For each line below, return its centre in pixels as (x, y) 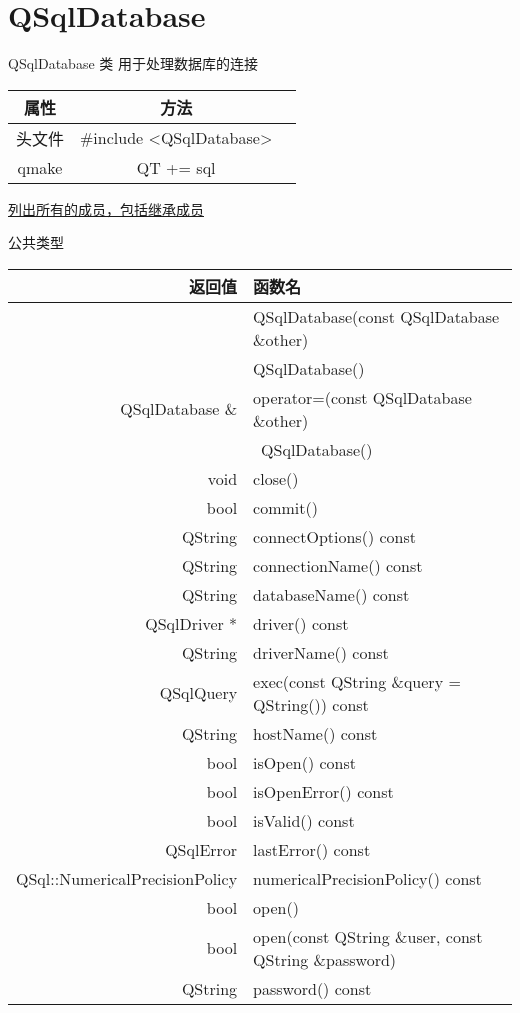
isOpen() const (304, 762)
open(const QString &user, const (368, 936)
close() (276, 478)
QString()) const (311, 704)
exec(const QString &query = (357, 681)
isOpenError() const (323, 791)
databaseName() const (331, 594)
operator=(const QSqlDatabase (362, 397)
